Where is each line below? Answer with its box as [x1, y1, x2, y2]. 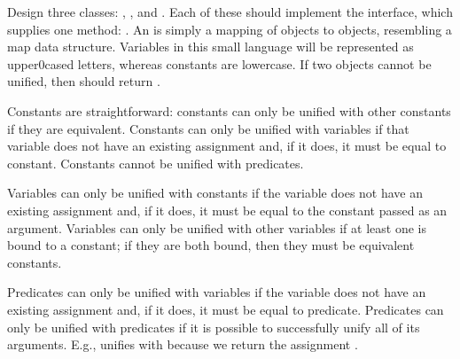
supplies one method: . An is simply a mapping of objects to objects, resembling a [7, 20, 452, 38]
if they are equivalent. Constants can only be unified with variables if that [7, 119, 409, 137]
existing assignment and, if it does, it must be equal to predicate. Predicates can [7, 300, 444, 318]
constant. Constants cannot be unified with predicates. [7, 153, 304, 172]
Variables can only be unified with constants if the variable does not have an [7, 183, 424, 202]
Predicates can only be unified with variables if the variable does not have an [7, 283, 426, 301]
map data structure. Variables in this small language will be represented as [7, 37, 414, 56]
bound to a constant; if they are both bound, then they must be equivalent [7, 236, 415, 254]
